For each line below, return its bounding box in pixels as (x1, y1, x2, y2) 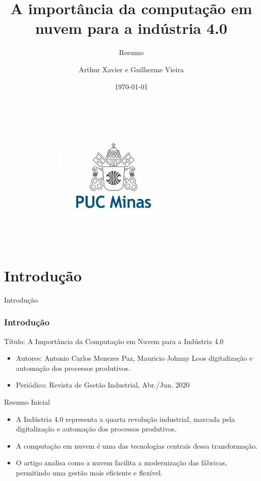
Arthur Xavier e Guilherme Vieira (79, 64, 184, 74)
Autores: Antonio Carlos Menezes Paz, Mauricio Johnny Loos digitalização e (16, 353, 253, 363)
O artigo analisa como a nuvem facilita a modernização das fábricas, (16, 457, 227, 468)
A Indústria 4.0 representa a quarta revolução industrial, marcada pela (16, 413, 235, 424)
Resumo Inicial (4, 397, 50, 407)
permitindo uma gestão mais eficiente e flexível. (16, 467, 163, 477)
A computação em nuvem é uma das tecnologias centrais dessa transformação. (16, 440, 257, 451)
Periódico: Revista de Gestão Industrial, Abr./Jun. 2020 (16, 379, 190, 390)
